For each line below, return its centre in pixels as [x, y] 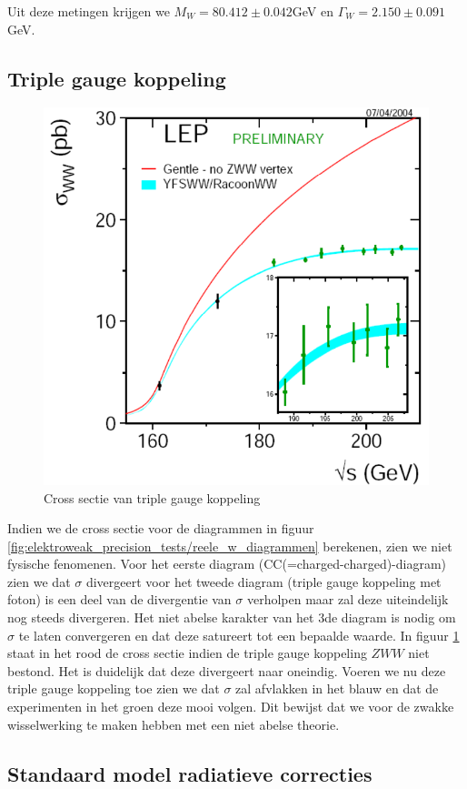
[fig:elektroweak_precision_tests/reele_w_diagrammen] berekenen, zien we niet [230, 546]
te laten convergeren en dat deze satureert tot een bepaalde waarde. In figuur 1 [239, 635]
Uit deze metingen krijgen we [89, 11]
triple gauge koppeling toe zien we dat [114, 688]
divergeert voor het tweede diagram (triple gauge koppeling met [263, 581]
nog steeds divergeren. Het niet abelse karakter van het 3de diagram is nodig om [232, 617]
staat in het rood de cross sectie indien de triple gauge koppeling [187, 653]
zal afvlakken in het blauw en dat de [337, 688]
